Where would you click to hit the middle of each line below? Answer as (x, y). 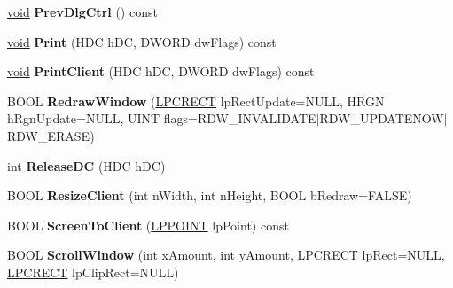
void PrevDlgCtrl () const (82, 12)
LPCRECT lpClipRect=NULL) (93, 272)
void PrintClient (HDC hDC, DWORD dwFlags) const (161, 71)
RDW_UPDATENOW (382, 118)
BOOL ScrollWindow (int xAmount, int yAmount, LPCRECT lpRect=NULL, (226, 255)
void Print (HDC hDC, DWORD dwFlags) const (142, 41)
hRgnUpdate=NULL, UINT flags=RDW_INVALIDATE (162, 118)
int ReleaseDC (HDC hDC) (86, 165)
